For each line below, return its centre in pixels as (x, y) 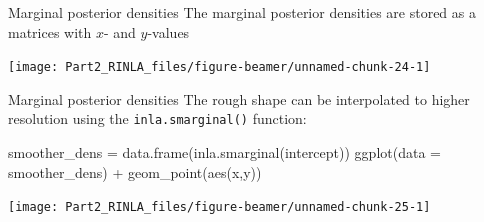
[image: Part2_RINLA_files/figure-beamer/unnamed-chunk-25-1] (219, 207)
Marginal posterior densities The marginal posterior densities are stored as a (242, 12)
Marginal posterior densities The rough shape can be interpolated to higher (239, 98)
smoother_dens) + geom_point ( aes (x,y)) (135, 171)
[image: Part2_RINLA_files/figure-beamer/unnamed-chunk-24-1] (219, 67)
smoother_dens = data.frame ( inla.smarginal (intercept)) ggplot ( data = (224, 152)
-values (168, 31)
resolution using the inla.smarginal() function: (157, 118)
